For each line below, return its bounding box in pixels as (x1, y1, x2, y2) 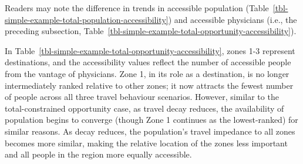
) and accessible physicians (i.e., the (168, 13, 297, 25)
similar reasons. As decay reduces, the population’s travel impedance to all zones (5, 125, 295, 137)
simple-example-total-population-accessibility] (5, 13, 169, 25)
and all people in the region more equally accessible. (5, 148, 192, 160)
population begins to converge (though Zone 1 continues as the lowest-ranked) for (5, 113, 298, 126)
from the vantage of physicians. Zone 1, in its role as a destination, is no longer (5, 67, 289, 79)
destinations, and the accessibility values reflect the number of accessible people (5, 56, 291, 68)
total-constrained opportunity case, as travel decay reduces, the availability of (5, 102, 284, 114)
